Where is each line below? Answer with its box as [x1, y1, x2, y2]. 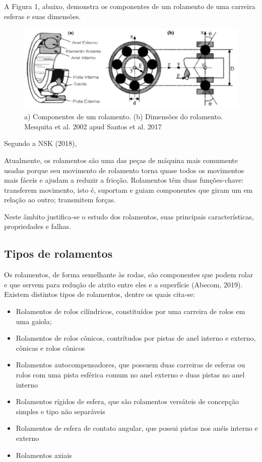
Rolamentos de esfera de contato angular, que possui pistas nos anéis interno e [16, 423, 258, 433]
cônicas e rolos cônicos [16, 342, 85, 353]
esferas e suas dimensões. [4, 11, 81, 21]
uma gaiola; [16, 316, 52, 326]
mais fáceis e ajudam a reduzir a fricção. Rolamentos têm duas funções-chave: [4, 175, 244, 185]
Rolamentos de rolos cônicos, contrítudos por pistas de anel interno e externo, [16, 333, 256, 343]
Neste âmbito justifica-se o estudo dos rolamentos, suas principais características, [4, 211, 254, 221]
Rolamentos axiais [16, 449, 72, 460]
